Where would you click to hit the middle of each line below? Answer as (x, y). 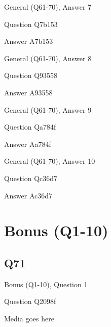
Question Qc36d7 (31, 178)
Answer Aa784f (28, 144)
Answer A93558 (28, 92)
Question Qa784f (30, 127)
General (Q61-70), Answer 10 (50, 161)
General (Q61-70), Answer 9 (48, 109)
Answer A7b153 (29, 41)
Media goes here (29, 318)
